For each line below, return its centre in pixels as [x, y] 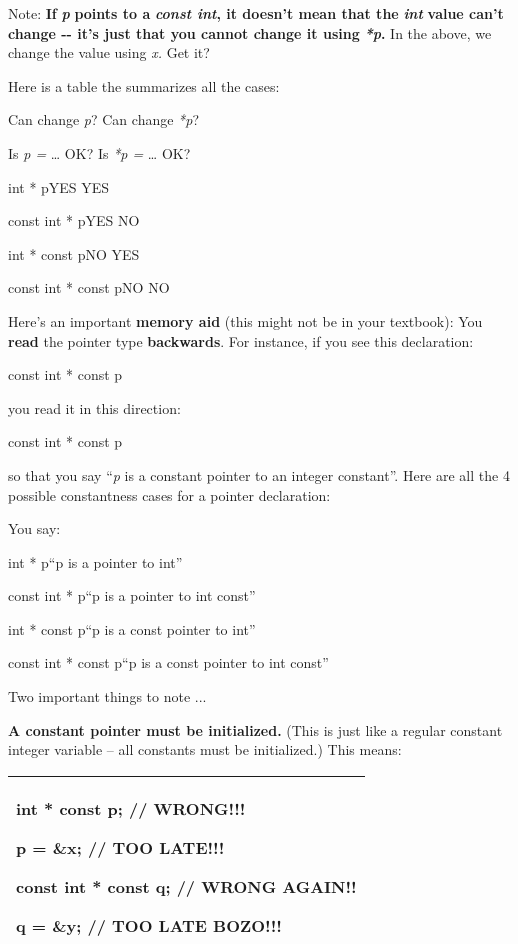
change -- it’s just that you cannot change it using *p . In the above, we [250, 32]
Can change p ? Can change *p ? [103, 119]
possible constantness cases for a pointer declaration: [169, 494]
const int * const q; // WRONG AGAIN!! [186, 886]
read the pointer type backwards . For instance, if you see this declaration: [241, 340]
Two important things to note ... [107, 696]
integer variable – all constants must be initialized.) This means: [205, 749]
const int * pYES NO [74, 220]
